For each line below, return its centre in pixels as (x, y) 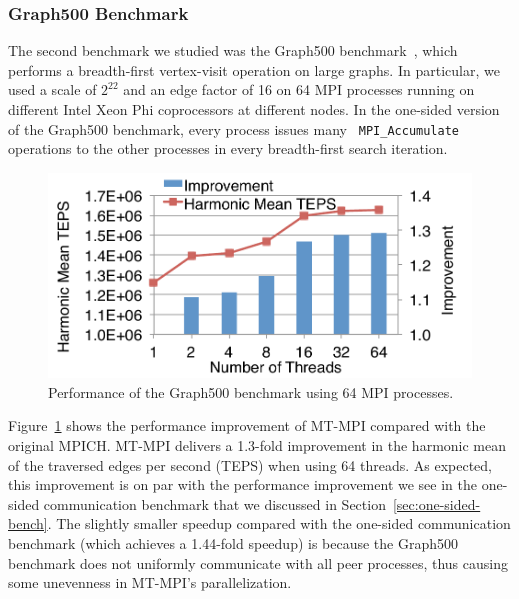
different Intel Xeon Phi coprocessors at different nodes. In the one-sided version (254, 109)
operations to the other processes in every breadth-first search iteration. (228, 148)
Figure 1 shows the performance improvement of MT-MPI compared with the (247, 425)
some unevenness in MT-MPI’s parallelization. (150, 582)
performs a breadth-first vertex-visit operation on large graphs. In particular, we (254, 69)
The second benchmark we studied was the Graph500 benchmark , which (233, 50)
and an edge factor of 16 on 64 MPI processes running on (299, 89)
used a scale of (52, 89)
